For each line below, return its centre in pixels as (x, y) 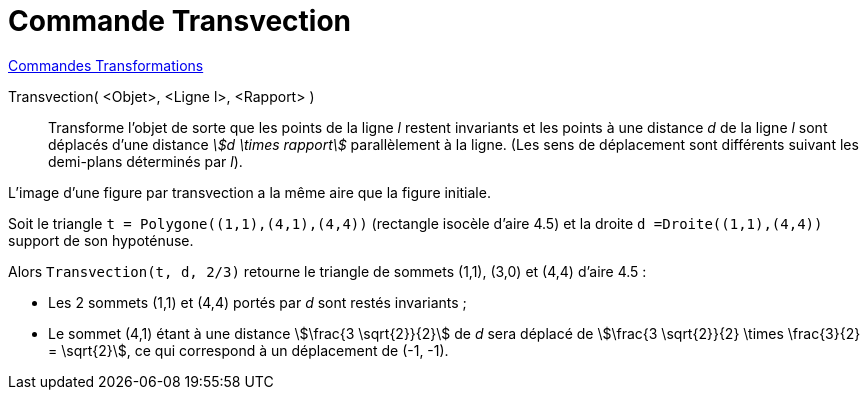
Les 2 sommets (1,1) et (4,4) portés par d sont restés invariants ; (257, 302)
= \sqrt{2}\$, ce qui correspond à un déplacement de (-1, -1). (248, 350)
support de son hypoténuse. (101, 240)
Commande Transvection (180, 21)
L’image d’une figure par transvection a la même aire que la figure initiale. (249, 192)
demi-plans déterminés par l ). (145, 161)
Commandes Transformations (106, 65)
